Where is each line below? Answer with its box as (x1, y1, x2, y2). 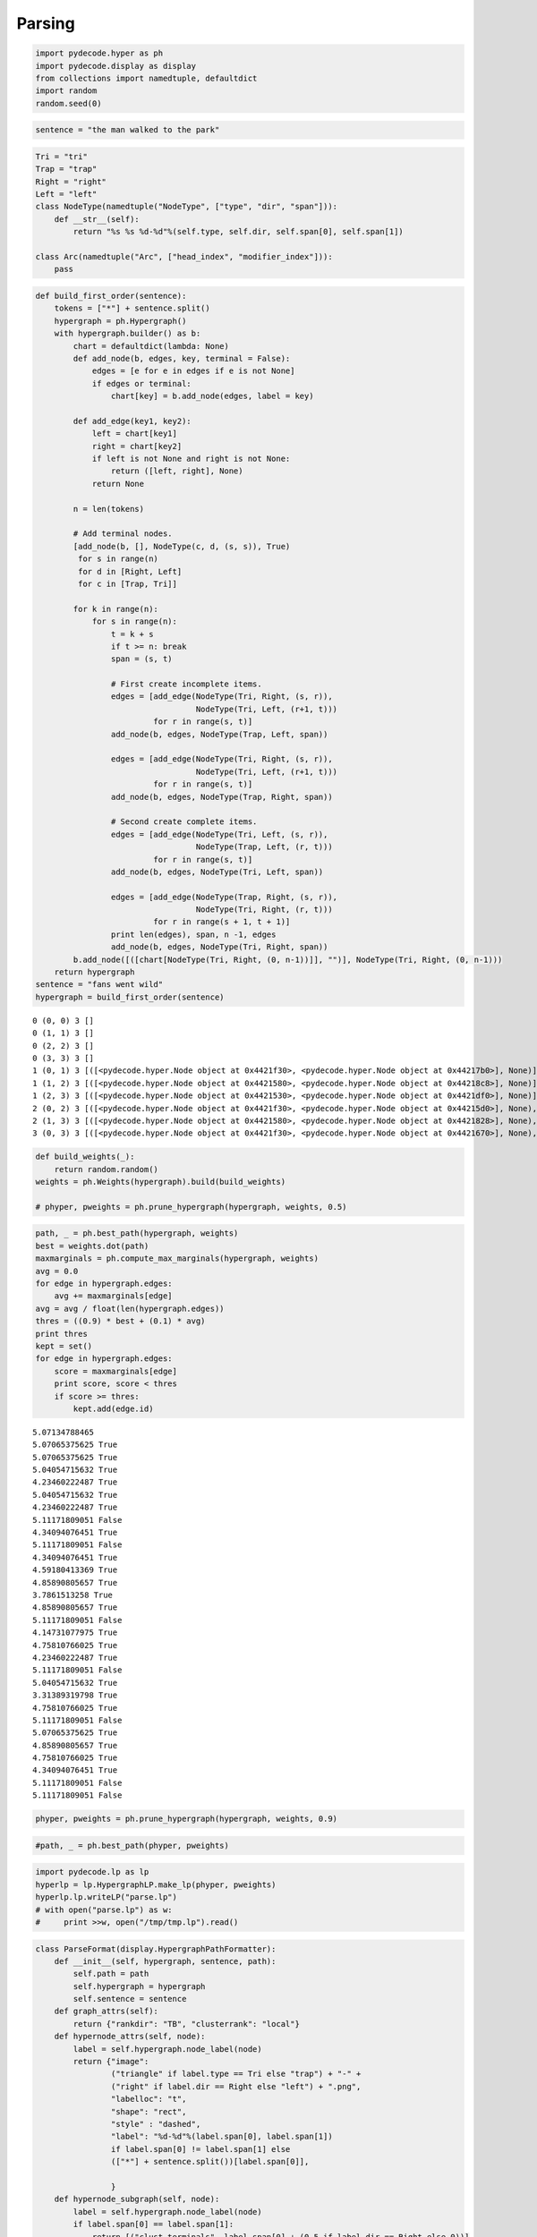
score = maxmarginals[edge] (54, 1365, 178, 1376)
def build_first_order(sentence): (35, 291, 187, 301)
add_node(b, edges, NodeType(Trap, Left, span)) (110, 729, 328, 739)
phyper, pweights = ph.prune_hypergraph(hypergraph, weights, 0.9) (35, 1814, 338, 1824)
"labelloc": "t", (110, 2094, 187, 2105)
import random (35, 86, 98, 96)
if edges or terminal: (91, 379, 192, 388)
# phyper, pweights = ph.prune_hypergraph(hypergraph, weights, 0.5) (35, 1202, 347, 1212)
